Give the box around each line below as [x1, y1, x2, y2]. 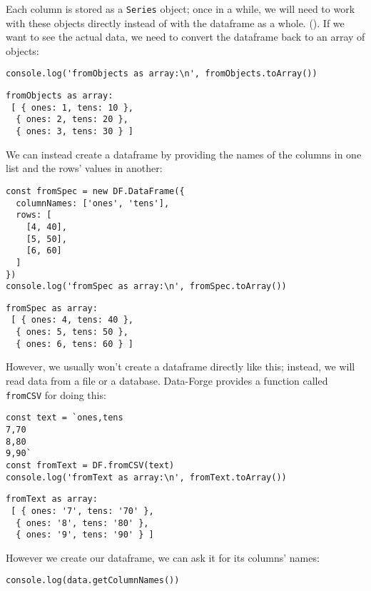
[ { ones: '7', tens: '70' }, [11, 505, 154, 516]
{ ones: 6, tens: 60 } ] [16, 338, 133, 349]
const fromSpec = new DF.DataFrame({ [6, 186, 185, 196]
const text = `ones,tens [6, 413, 123, 423]
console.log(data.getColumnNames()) [6, 575, 180, 586]
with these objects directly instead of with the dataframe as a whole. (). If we [6, 15, 345, 30]
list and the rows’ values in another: [6, 161, 163, 176]
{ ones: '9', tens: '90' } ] [16, 530, 154, 540]
